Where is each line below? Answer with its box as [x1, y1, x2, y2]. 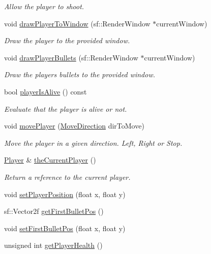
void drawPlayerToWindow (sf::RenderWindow [4, 18, 150, 28]
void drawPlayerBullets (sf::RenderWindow [4, 52, 138, 62]
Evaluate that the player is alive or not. [4, 103, 127, 114]
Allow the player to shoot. [4, 1, 84, 11]
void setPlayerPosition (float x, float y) [4, 188, 126, 199]
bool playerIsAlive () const [4, 86, 87, 97]
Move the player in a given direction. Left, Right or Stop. [4, 137, 183, 148]
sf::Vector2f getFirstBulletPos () [4, 206, 104, 216]
